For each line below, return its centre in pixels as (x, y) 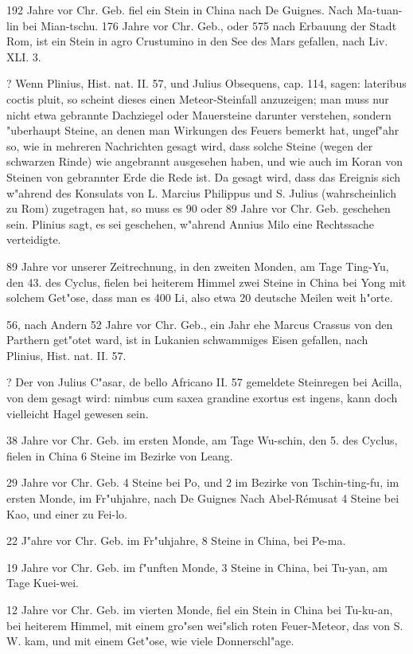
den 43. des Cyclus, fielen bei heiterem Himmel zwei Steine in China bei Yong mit (206, 282)
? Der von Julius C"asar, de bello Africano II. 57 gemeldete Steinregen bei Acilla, (205, 382)
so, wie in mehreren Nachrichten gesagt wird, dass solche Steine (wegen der (190, 145)
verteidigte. (34, 239)
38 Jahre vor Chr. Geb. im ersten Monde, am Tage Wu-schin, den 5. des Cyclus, (202, 440)
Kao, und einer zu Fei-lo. (67, 513)
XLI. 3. (24, 56)
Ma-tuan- (380, 10)
